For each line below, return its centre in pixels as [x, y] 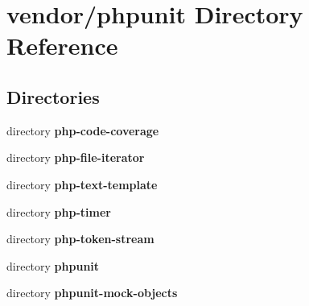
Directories [53, 96]
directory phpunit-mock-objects [92, 293]
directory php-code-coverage [83, 130]
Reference [62, 45]
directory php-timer [59, 211]
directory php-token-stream [80, 239]
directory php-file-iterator [76, 157]
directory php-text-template [82, 184]
